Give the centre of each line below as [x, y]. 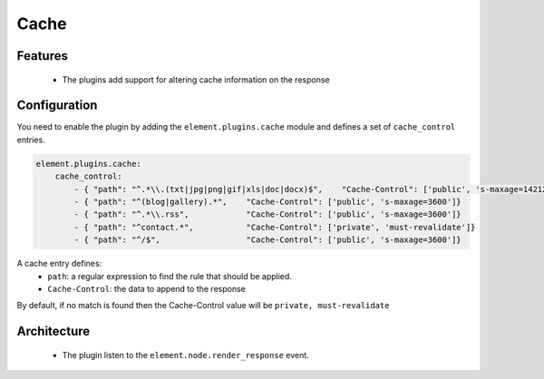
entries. [31, 140]
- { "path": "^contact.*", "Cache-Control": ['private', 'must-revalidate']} [275, 227]
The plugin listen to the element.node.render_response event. [186, 355]
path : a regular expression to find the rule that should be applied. [170, 276]
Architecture [53, 331]
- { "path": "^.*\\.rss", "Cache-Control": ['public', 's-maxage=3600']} [267, 214]
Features [42, 56]
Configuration [57, 106]
